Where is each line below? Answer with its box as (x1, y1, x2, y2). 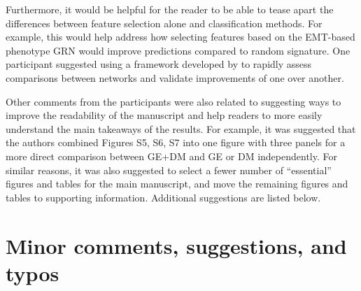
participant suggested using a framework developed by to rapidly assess (6, 57, 312, 71)
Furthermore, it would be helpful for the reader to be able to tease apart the (6, 2, 334, 16)
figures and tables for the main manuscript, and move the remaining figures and (6, 176, 348, 191)
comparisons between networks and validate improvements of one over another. (6, 70, 344, 85)
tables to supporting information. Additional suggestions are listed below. (6, 190, 321, 204)
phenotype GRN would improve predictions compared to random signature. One (6, 43, 351, 57)
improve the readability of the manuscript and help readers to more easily (6, 108, 323, 122)
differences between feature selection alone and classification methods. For (6, 15, 323, 30)
